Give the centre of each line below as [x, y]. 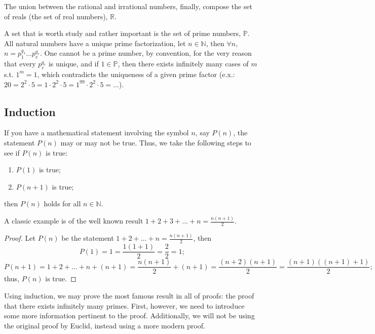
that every [20, 64]
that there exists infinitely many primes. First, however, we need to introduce [124, 305]
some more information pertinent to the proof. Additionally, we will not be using [129, 316]
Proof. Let [20, 238]
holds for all [62, 203]
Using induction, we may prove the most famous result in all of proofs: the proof [129, 295]
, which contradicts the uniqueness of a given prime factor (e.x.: [136, 74]
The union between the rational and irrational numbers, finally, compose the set [128, 6]
